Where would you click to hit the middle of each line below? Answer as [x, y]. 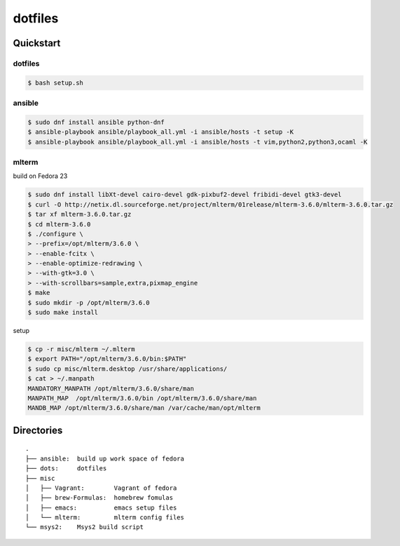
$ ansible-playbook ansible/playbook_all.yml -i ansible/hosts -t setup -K [161, 132]
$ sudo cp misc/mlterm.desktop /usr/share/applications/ [127, 369]
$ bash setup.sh [56, 83]
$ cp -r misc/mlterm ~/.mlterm [82, 349]
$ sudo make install [63, 313]
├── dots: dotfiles [66, 469]
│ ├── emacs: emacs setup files [101, 507]
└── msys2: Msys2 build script [84, 527]
